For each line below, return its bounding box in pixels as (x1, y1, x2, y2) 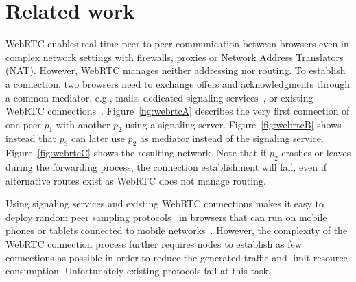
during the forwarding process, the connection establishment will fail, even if (5, 160, 327, 174)
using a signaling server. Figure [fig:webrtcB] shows (125, 117, 342, 131)
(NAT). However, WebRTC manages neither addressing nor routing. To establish (5, 63, 346, 78)
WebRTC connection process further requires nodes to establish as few (5, 237, 302, 251)
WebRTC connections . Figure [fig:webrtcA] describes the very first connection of (5, 104, 350, 118)
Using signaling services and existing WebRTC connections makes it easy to (5, 196, 324, 211)
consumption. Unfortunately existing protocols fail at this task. (5, 263, 271, 278)
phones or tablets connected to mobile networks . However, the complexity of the (5, 223, 348, 237)
